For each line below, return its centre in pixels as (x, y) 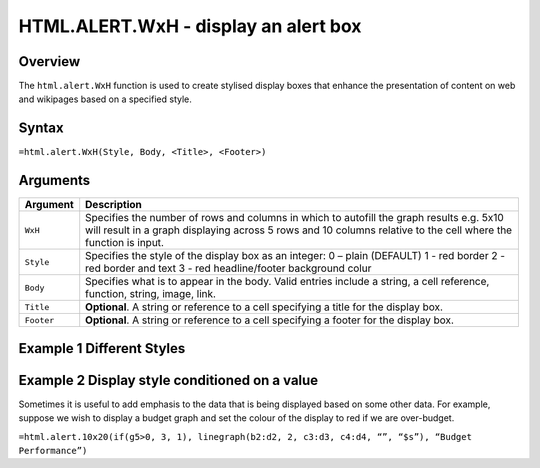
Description (113, 205)
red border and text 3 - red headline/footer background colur (228, 268)
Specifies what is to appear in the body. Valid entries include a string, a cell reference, (287, 282)
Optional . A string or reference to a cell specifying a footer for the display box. (270, 320)
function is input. (125, 243)
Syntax (41, 128)
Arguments (54, 180)
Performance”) (53, 450)
